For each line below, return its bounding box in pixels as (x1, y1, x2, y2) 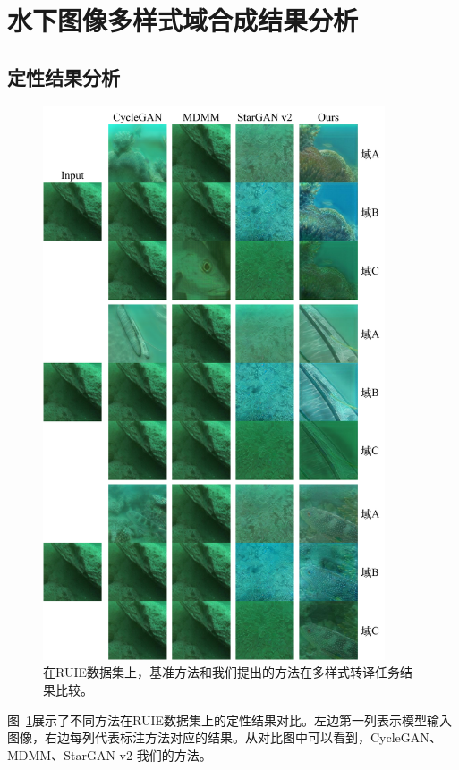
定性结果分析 (7, 63, 120, 90)
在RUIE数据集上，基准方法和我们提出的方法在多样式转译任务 (43, 663, 400, 681)
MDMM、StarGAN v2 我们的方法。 (7, 745, 212, 764)
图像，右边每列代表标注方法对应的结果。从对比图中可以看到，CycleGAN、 (7, 728, 442, 747)
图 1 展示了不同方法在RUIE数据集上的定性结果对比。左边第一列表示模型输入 (7, 710, 452, 729)
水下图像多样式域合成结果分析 (7, 2, 359, 38)
